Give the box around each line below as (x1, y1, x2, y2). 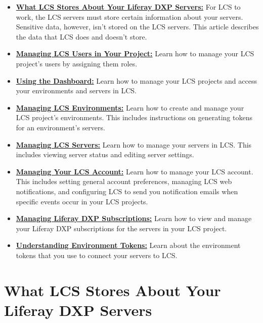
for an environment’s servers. (16, 122, 105, 132)
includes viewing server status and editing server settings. (16, 149, 194, 160)
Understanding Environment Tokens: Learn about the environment (16, 240, 241, 250)
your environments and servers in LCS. (16, 85, 137, 96)
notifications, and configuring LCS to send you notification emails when (16, 186, 238, 196)
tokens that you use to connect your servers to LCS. (16, 249, 178, 260)
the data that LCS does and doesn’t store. (16, 31, 147, 42)
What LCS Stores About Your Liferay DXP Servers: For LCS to (16, 2, 241, 12)
